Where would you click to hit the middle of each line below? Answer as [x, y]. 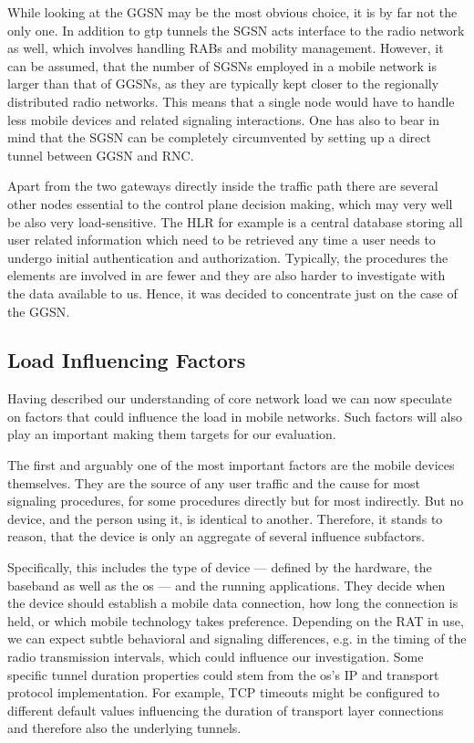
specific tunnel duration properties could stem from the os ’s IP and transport [223, 674]
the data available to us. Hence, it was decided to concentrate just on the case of [232, 293]
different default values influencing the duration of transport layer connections [226, 710]
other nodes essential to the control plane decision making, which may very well [230, 203]
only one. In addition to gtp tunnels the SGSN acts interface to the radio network [236, 30]
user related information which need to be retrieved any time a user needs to [222, 240]
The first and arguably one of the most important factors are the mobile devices [231, 465]
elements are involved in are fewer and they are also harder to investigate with [227, 275]
